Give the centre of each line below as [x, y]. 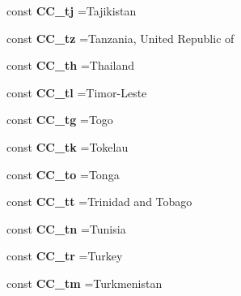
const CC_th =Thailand [71, 65]
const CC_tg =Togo [60, 120]
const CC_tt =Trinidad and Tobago [99, 202]
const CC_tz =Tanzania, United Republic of [120, 38]
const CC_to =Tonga [63, 174]
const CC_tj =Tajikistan [72, 11]
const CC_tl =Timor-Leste [77, 92]
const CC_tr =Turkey [65, 256]
